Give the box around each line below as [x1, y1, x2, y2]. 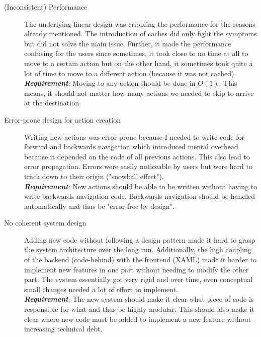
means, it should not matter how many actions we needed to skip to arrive [24, 87, 254, 98]
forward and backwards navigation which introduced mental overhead [24, 141, 238, 152]
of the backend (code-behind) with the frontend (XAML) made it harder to [24, 254, 256, 265]
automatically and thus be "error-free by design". [24, 200, 175, 211]
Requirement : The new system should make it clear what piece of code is [24, 294, 254, 304]
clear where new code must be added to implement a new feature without [24, 313, 251, 324]
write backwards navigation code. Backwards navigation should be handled [24, 191, 255, 201]
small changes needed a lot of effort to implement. [24, 284, 178, 294]
